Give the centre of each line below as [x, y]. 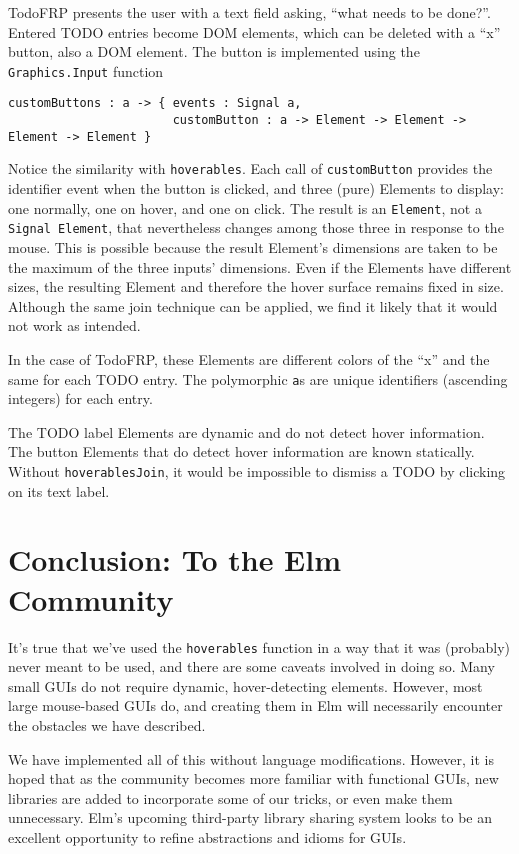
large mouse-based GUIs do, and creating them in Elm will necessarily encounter [255, 705]
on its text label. [59, 490]
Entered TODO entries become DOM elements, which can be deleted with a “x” [254, 31]
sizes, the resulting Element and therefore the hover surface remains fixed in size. [256, 286]
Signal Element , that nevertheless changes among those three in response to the [256, 227]
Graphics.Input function [86, 70]
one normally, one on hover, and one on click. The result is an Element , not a [245, 207]
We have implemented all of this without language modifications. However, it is [251, 758]
